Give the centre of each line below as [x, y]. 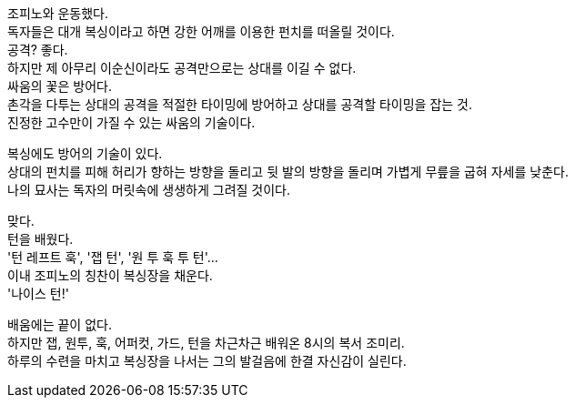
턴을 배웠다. [40, 239]
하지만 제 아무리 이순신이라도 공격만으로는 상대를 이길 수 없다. [182, 68]
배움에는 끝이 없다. [60, 324]
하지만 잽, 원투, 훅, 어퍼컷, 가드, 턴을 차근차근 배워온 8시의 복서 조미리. [206, 343]
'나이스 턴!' [38, 294]
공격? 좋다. [38, 50]
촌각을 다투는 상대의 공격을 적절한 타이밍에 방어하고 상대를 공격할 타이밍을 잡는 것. [240, 104]
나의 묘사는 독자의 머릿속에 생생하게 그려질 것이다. [149, 190]
